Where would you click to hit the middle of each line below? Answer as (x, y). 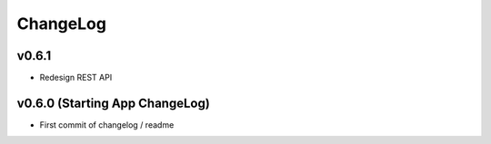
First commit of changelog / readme (107, 125)
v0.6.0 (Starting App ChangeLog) (114, 103)
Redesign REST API (76, 78)
